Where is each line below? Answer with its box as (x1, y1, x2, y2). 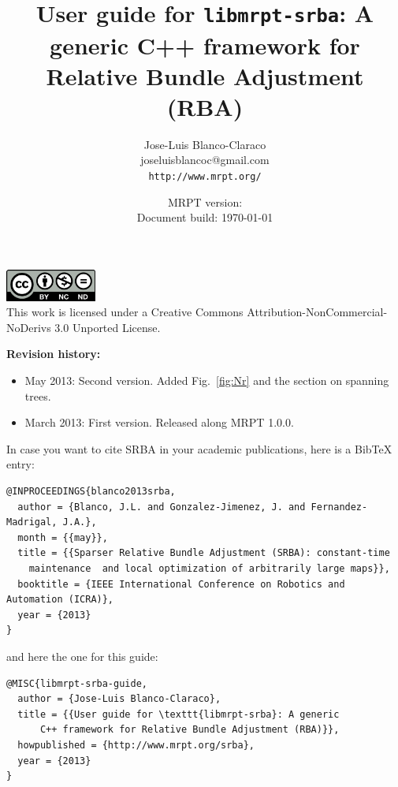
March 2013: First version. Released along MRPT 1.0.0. (24, 414, 294, 431)
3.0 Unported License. (54, 319, 161, 335)
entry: (6, 456, 35, 472)
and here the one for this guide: (6, 647, 158, 664)
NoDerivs (6, 319, 51, 335)
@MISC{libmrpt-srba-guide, (6, 677, 147, 689)
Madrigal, (6, 517, 58, 528)
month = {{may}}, (17, 532, 108, 543)
